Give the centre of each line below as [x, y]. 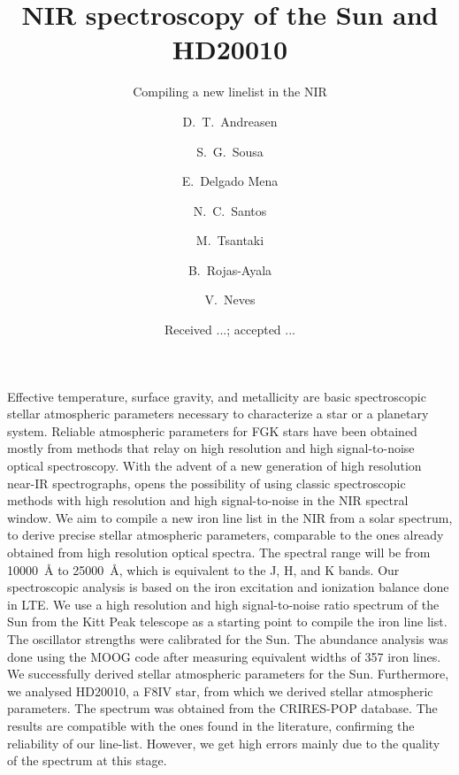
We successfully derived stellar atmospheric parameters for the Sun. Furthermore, [228, 674]
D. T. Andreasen [230, 121]
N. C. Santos [230, 210]
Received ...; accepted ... [230, 330]
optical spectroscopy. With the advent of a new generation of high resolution [214, 466]
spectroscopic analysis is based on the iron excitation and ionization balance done [228, 587]
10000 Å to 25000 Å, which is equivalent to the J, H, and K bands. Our [203, 569]
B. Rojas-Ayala [230, 269]
